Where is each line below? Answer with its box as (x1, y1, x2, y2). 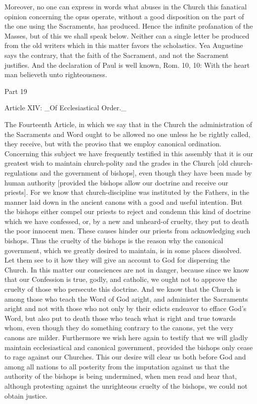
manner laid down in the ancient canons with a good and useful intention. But (4, 196, 243, 207)
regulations (4, 167, 38, 178)
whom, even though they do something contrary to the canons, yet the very (4, 322, 234, 333)
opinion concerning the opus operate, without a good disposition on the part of (4, 11, 244, 21)
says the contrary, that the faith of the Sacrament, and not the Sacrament (4, 49, 229, 60)
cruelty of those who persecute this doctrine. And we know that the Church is (4, 284, 241, 294)
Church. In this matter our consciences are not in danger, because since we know (4, 264, 249, 274)
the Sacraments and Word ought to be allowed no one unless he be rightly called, (4, 129, 251, 139)
